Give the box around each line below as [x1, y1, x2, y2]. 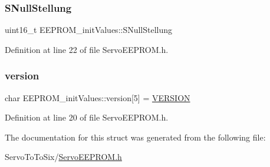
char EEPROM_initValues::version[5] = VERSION [5, 91, 190, 103]
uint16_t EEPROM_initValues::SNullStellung [5, 24, 173, 36]
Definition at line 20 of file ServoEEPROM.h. [5, 111, 169, 123]
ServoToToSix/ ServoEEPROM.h [5, 151, 122, 163]
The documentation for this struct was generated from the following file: [5, 131, 266, 143]
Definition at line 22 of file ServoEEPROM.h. [5, 43, 169, 55]
